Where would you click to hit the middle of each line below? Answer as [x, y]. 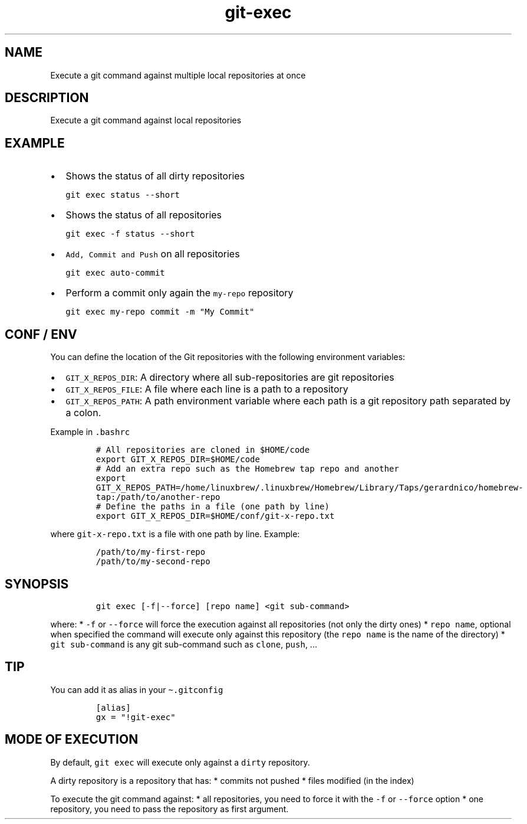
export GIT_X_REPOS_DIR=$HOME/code [178, 460]
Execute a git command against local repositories [146, 120]
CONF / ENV [41, 334]
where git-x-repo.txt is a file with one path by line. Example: [175, 534]
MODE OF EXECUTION [72, 740]
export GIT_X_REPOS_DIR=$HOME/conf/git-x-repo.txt [215, 516]
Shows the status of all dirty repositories [155, 176]
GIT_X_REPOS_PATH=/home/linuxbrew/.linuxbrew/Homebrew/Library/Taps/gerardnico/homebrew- [309, 488]
